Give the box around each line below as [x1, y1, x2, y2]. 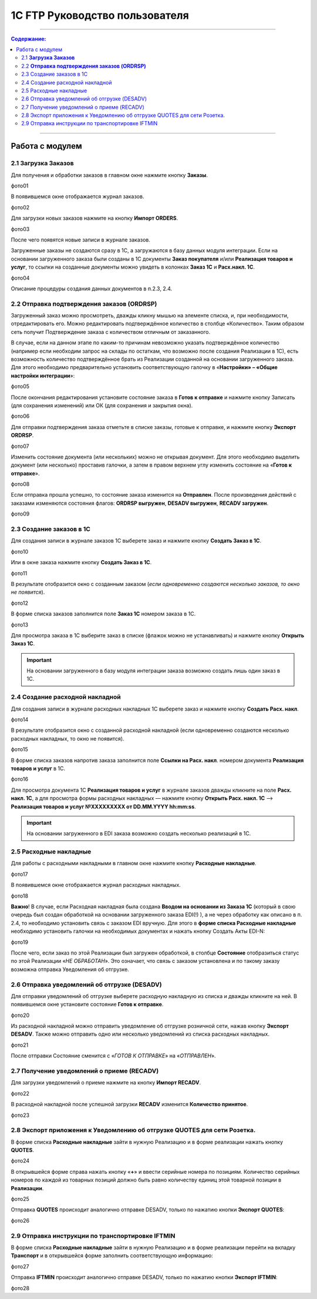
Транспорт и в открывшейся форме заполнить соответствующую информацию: [11, 1252, 214, 1259]
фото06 [11, 413, 30, 420]
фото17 [11, 871, 28, 878]
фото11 [11, 570, 28, 577]
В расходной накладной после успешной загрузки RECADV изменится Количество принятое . [11, 1101, 248, 1108]
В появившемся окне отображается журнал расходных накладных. [11, 882, 181, 889]
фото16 [11, 776, 29, 783]
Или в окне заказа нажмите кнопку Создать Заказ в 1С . [11, 559, 152, 566]
